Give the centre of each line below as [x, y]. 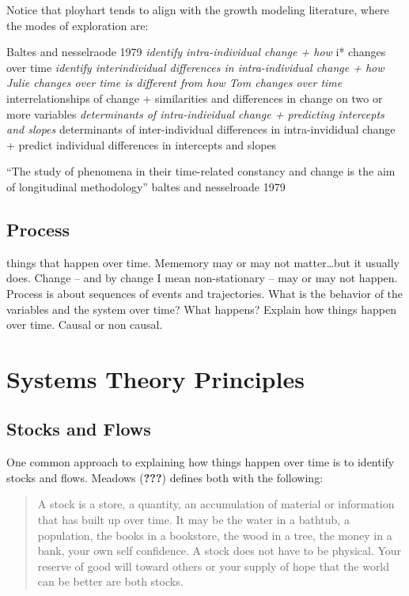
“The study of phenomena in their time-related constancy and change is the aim [201, 171]
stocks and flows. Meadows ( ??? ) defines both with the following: [165, 477]
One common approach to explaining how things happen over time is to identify [201, 462]
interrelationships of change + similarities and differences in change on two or [195, 98]
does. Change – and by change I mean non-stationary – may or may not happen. [202, 278]
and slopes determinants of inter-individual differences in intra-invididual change [201, 129]
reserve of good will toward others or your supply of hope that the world [214, 566]
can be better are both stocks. [110, 581]
